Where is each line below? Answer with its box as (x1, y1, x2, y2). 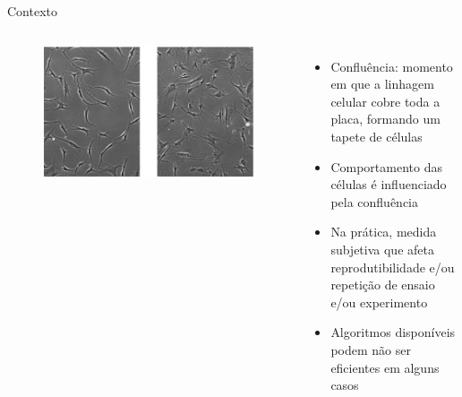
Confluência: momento (330, 56, 453, 75)
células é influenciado (330, 175, 447, 194)
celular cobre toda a (330, 91, 441, 110)
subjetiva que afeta (330, 239, 434, 258)
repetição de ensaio (330, 275, 435, 294)
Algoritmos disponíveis (330, 323, 456, 341)
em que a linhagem (330, 74, 434, 93)
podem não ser (330, 340, 411, 358)
